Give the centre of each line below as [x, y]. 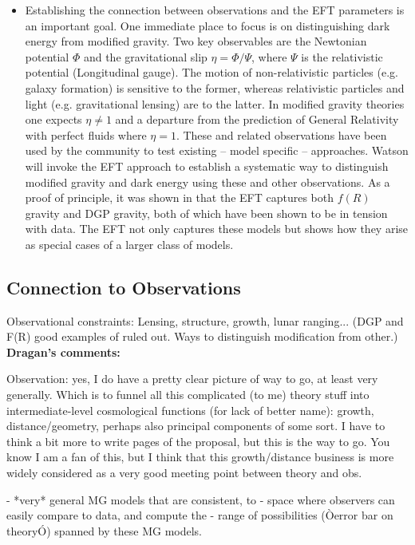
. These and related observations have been [281, 134]
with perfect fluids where [86, 134]
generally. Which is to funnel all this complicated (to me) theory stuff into [188, 395]
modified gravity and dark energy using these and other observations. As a [207, 182]
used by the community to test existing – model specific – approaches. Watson [217, 150]
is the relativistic [342, 56]
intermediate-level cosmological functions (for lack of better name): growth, [190, 410]
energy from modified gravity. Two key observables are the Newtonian [196, 41]
